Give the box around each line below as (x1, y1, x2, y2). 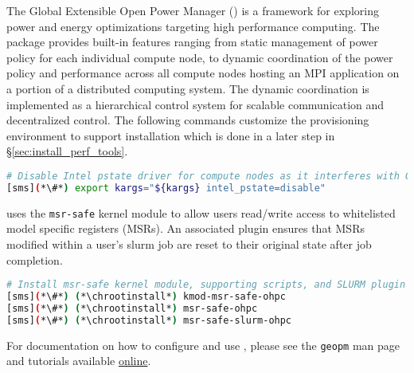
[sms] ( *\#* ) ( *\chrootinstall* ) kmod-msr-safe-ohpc (6, 291, 286, 302)
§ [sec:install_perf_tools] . (6, 143, 128, 159)
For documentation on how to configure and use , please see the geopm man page (6, 336, 400, 353)
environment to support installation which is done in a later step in (6, 127, 335, 143)
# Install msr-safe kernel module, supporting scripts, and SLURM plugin (6, 279, 406, 291)
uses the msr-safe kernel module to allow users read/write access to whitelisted (6, 204, 396, 221)
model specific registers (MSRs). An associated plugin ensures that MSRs (6, 220, 365, 237)
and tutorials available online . (6, 352, 151, 369)
